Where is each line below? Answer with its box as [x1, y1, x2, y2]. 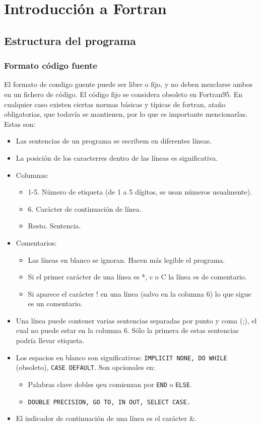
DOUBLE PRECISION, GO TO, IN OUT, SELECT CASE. [28, 398, 190, 406]
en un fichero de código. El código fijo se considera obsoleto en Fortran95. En [4, 88, 243, 99]
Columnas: [16, 169, 49, 180]
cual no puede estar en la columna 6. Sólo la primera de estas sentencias [16, 325, 239, 336]
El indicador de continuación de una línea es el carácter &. [16, 413, 197, 423]
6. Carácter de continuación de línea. [28, 203, 142, 214]
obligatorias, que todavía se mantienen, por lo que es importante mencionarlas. [4, 109, 248, 119]
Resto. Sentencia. [28, 220, 81, 231]
